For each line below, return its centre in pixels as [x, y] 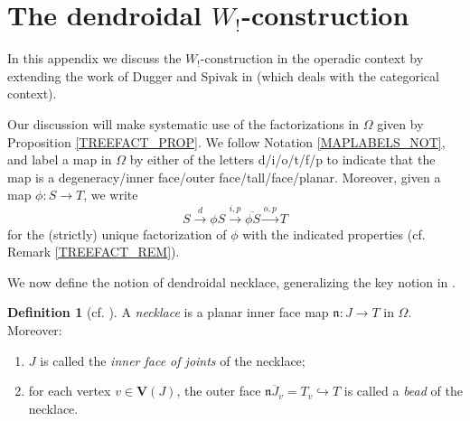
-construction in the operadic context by [312, 58]
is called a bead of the [403, 391]
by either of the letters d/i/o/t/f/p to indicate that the [282, 159]
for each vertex [70, 391]
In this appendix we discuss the [94, 58]
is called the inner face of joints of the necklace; [173, 360]
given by [400, 123]
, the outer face [219, 391]
